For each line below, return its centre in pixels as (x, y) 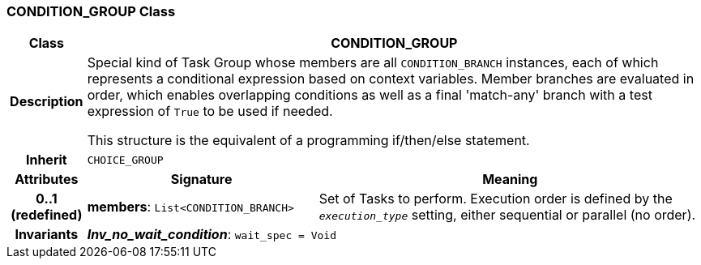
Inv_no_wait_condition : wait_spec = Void (212, 235)
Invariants (47, 235)
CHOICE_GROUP (125, 160)
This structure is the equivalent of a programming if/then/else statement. (308, 141)
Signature (201, 180)
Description (47, 102)
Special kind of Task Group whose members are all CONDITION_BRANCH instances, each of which (373, 63)
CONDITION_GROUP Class (91, 11)
